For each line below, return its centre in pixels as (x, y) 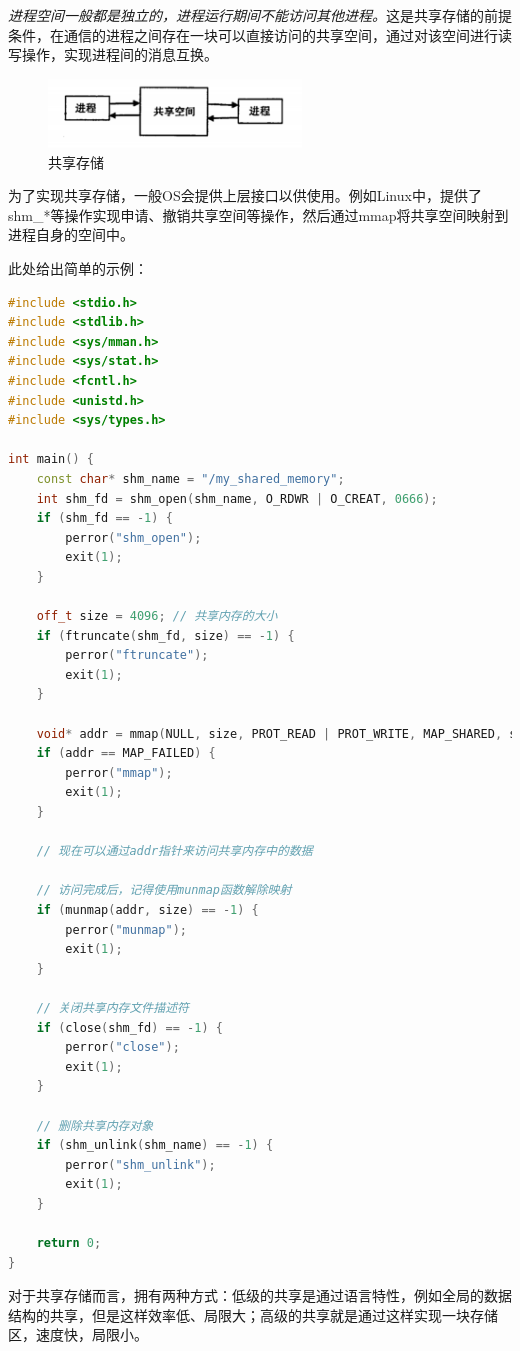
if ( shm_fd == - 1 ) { (104, 518)
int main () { (51, 459)
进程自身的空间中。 (71, 234)
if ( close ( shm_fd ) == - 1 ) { (129, 1027)
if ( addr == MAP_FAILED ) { (126, 753)
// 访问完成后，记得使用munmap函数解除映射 (164, 890)
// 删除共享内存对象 (95, 1125)
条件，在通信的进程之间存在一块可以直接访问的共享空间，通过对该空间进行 (253, 34)
